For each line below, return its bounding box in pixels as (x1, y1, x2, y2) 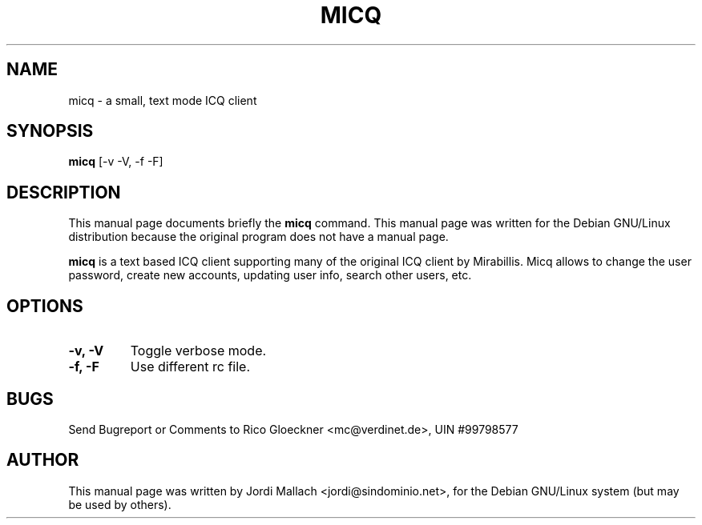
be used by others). (68, 497, 171, 511)
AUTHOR (6, 450, 79, 471)
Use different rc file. (130, 359, 250, 375)
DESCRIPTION (6, 182, 121, 202)
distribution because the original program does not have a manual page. (68, 230, 449, 244)
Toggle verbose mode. (130, 343, 267, 359)
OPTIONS (6, 295, 83, 316)
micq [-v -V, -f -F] (68, 154, 163, 169)
